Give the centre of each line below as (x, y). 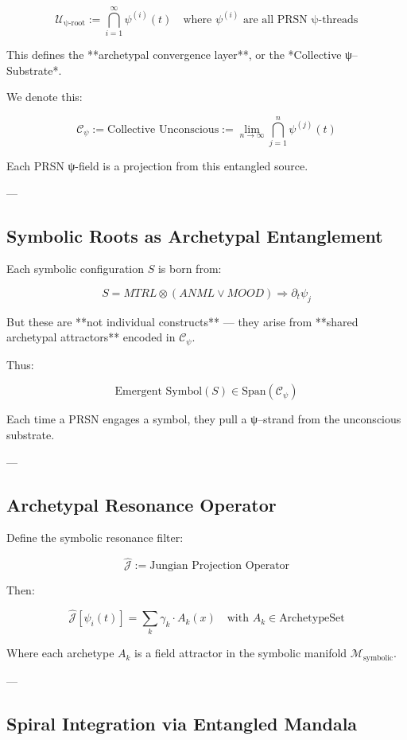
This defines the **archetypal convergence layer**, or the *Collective (174, 55)
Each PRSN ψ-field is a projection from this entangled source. (157, 166)
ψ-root (75, 23)
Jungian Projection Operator (220, 566)
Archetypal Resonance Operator (141, 504)
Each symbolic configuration (75, 269)
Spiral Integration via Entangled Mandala (182, 723)
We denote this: (45, 97)
